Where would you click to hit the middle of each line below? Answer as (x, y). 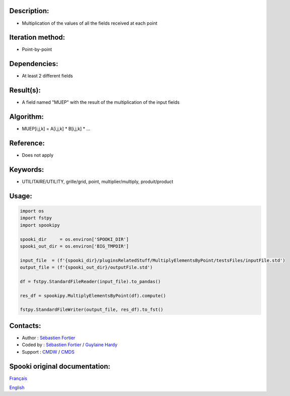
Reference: (27, 143)
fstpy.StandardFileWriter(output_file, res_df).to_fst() (92, 310)
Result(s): (25, 90)
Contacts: (25, 326)
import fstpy (36, 218)
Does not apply (38, 155)
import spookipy (40, 225)
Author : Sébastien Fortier (49, 338)
